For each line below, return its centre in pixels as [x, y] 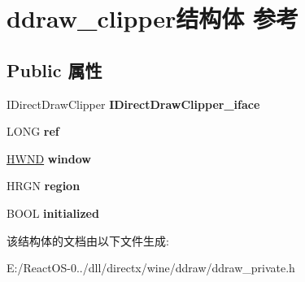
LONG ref [33, 131]
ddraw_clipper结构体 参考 [153, 18]
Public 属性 [54, 69]
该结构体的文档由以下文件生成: [88, 240]
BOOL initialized [53, 213]
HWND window [49, 158]
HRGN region [44, 186]
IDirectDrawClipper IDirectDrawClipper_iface [133, 104]
